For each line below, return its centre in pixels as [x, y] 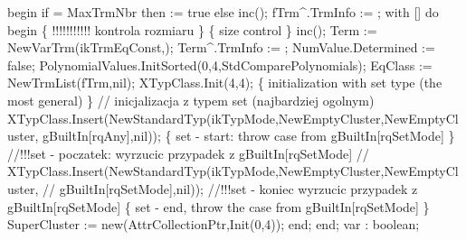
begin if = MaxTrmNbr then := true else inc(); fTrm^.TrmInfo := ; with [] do [223, 12]
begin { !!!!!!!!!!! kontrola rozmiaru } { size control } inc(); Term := [192, 29]
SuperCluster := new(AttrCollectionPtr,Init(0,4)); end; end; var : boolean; [214, 224]
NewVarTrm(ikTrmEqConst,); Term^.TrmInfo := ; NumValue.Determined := [221, 47]
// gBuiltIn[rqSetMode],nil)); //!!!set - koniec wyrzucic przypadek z [230, 188]
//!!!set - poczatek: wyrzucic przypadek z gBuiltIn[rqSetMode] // [188, 153]
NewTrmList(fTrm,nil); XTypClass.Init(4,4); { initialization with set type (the [225, 83]
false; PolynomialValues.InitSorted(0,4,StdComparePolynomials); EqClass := [220, 65]
